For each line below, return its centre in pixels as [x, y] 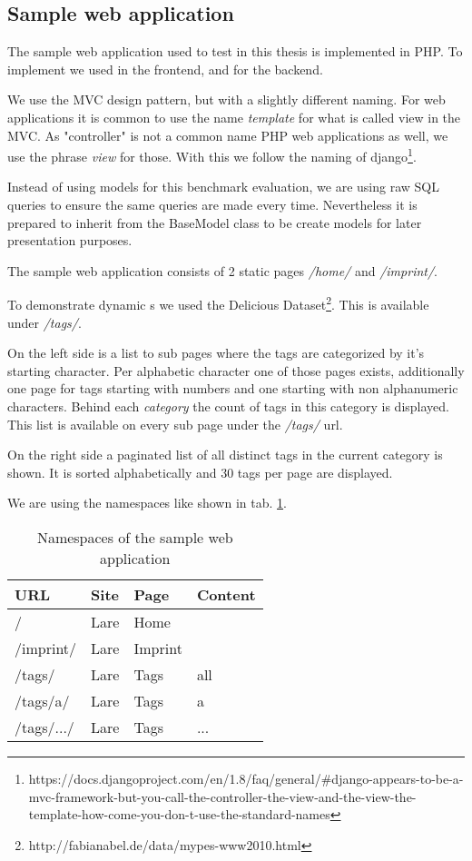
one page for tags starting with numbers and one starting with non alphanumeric [233, 388]
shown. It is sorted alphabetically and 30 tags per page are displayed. [200, 472]
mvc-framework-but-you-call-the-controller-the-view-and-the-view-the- [222, 796]
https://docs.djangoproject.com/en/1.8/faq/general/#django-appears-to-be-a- [246, 778]
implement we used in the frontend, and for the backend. [165, 69]
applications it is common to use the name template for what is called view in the [234, 117]
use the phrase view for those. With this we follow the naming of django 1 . [212, 155]
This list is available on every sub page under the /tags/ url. [175, 424]
